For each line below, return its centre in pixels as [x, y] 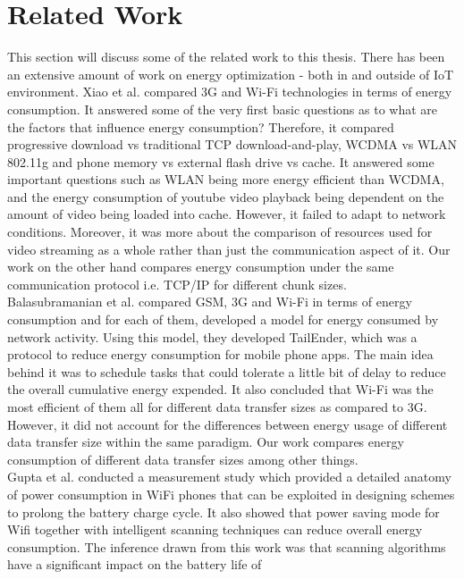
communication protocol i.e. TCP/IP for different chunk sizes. [177, 284]
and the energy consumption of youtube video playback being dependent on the [226, 196]
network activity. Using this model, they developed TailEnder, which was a [212, 336]
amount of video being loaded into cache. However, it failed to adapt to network [227, 214]
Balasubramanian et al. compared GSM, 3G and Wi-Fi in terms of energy [210, 302]
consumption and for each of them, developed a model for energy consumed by [223, 319]
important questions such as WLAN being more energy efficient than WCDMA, [226, 179]
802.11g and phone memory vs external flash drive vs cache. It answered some [221, 161]
